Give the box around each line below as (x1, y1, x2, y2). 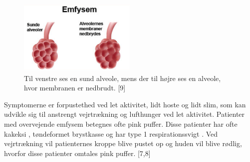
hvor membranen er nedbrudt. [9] (24, 82, 126, 93)
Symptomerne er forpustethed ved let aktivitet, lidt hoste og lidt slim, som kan (4, 99, 246, 109)
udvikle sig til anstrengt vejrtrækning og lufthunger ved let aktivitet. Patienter (4, 109, 245, 119)
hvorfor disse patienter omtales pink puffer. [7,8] (4, 148, 151, 158)
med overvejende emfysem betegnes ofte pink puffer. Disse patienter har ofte (4, 119, 238, 129)
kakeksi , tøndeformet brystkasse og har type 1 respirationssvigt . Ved (4, 128, 218, 139)
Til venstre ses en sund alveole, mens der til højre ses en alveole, (24, 73, 221, 83)
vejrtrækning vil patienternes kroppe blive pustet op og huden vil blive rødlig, (4, 138, 242, 149)
